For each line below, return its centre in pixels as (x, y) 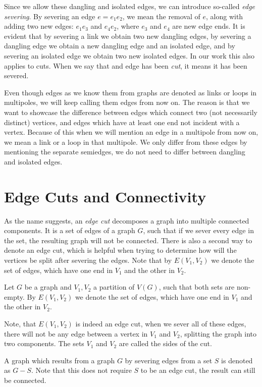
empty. (14, 296)
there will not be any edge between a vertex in (76, 333)
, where (128, 26)
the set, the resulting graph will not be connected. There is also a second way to (128, 240)
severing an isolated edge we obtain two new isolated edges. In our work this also (129, 55)
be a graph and (48, 287)
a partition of (114, 287)
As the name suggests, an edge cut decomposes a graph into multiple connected (127, 220)
